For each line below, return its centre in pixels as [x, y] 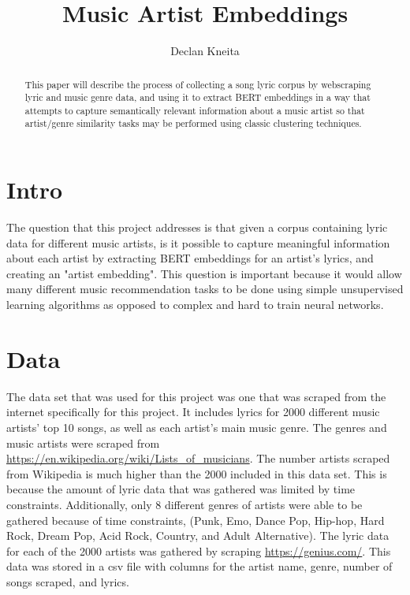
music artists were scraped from [83, 443]
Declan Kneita [205, 51]
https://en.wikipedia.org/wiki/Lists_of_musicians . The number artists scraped [198, 458]
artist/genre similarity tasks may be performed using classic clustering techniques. [193, 123]
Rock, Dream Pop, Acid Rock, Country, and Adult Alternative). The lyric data [198, 535]
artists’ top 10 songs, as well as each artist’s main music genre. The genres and [197, 427]
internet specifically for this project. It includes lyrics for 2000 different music [193, 412]
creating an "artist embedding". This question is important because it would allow [204, 273]
